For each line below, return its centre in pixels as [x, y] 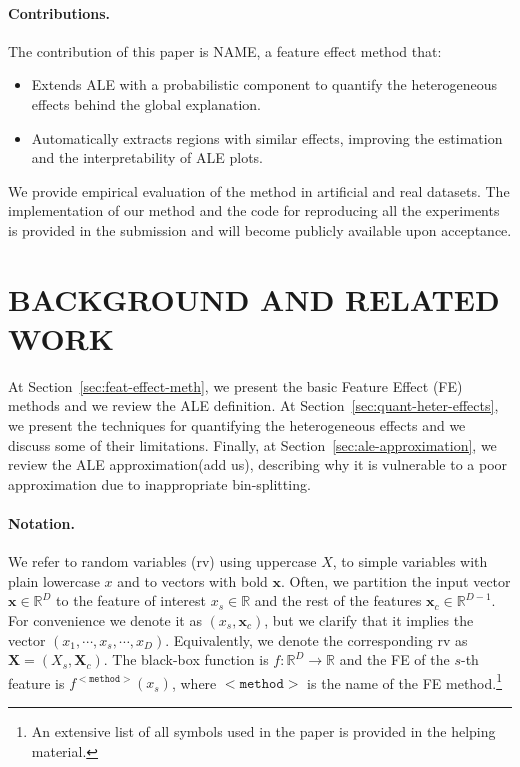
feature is [36, 682]
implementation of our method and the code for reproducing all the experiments [254, 210]
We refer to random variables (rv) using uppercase [162, 561]
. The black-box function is [186, 659]
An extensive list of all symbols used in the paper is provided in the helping [263, 731]
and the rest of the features [338, 600]
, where [194, 682]
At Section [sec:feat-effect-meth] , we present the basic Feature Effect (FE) [235, 385]
